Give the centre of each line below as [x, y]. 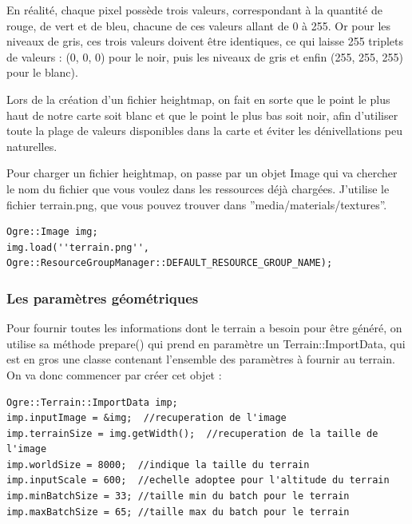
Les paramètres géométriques [103, 298]
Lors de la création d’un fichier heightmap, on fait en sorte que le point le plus [198, 99]
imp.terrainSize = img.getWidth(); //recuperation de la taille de [192, 433]
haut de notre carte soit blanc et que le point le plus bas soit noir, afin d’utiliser [202, 115]
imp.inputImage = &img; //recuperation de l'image [147, 418]
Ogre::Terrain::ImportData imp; [92, 402]
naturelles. [32, 146]
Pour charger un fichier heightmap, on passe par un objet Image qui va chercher [202, 173]
